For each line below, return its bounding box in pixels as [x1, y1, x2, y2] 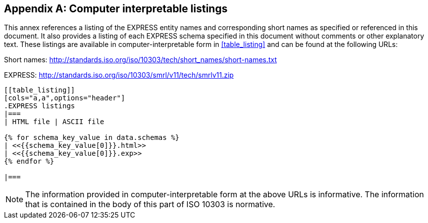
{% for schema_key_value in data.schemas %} [4, 134, 180, 142]
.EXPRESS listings [4, 102, 75, 110]
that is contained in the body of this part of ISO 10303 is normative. [25, 199, 275, 210]
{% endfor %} [4, 157, 54, 166]
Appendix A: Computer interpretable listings [4, 2, 228, 15]
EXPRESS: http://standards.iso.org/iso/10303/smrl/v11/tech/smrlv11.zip [4, 71, 234, 80]
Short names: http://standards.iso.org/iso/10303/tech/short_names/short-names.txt [4, 55, 277, 64]
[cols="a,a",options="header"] [4, 94, 125, 102]
